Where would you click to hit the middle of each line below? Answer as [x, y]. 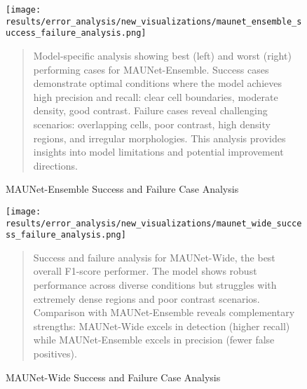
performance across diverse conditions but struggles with [155, 285]
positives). [55, 354]
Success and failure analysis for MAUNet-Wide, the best [154, 257]
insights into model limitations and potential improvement [158, 152]
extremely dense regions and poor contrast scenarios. [146, 298]
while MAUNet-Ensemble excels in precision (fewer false [154, 340]
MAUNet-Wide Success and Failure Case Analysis [113, 377]
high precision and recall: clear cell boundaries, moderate [156, 96]
